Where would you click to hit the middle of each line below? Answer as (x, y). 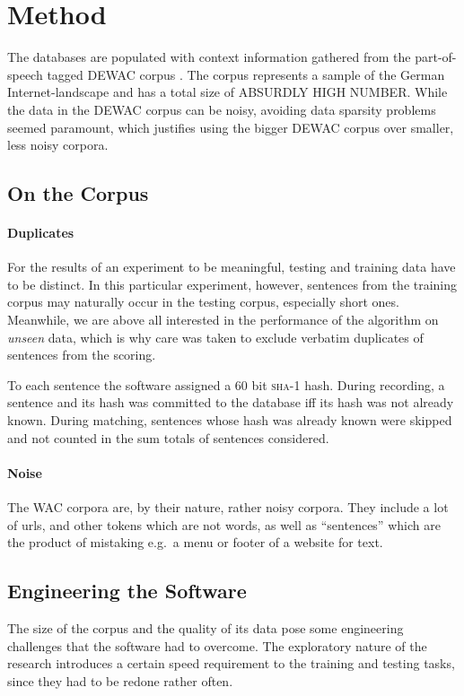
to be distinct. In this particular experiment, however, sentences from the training (232, 284)
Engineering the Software (127, 591)
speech (25, 74)
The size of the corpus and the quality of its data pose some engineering (206, 627)
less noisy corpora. (58, 145)
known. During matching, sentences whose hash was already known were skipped (230, 420)
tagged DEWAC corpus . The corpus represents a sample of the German (246, 74)
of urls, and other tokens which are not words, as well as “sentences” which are (224, 524)
